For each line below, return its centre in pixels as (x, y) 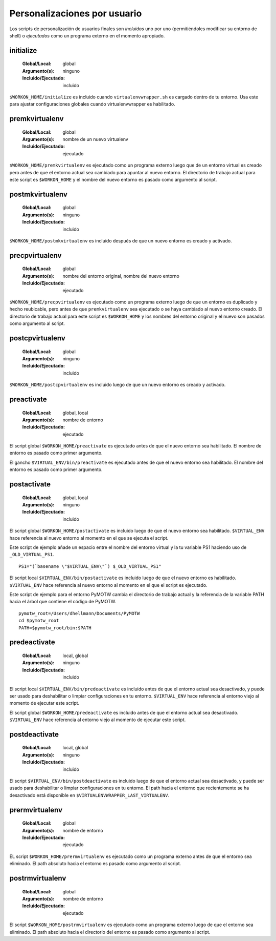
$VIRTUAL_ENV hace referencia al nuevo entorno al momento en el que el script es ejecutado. (108, 585)
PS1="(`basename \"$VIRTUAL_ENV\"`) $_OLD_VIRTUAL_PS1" (90, 566)
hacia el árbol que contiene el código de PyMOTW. (63, 602)
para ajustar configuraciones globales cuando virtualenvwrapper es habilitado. (93, 104)
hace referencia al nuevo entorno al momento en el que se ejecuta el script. (89, 538)
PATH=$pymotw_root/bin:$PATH (55, 628)
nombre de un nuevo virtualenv (96, 139)
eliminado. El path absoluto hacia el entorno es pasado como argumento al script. (95, 864)
